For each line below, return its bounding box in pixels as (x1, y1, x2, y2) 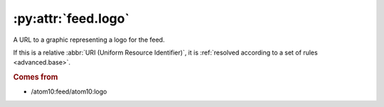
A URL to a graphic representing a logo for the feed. (13, 35, 165, 44)
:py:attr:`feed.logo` (13, 11, 129, 26)
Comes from (13, 72, 58, 82)
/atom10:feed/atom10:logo (31, 87, 107, 96)
